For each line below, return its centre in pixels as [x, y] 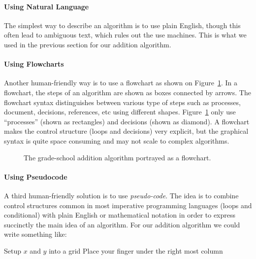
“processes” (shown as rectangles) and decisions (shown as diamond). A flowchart [127, 121]
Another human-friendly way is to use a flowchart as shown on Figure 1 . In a [121, 83]
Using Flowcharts [34, 64]
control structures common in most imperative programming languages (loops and [128, 205]
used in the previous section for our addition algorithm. [88, 44]
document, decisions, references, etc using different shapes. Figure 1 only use [120, 112]
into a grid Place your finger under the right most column [136, 250]
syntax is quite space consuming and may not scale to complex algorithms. [117, 140]
